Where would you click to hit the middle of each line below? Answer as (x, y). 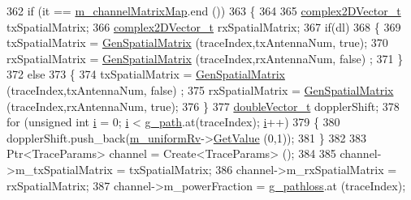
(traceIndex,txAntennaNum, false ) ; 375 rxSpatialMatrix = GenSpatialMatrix (200, 89)
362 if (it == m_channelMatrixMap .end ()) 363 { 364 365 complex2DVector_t (204, 11)
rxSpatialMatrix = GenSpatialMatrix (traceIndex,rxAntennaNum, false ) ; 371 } (205, 58)
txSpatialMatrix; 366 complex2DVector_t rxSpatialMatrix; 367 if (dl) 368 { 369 (204, 26)
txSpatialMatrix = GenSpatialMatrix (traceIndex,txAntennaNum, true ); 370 (197, 43)
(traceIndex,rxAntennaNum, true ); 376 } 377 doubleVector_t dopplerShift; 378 (203, 106)
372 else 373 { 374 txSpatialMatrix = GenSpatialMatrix (146, 74)
